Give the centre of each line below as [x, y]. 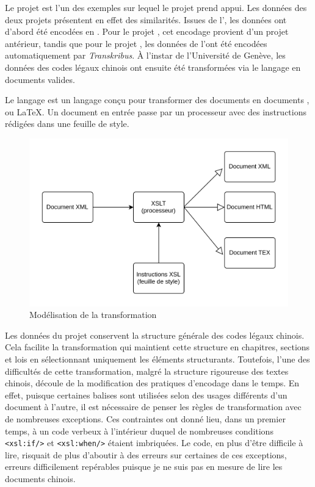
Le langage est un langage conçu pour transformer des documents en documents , [157, 100]
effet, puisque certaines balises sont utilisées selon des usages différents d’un [146, 395]
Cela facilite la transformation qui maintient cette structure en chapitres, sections [157, 347]
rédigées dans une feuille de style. [67, 124]
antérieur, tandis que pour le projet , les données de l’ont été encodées [136, 43]
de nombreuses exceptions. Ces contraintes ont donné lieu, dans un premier [145, 418]
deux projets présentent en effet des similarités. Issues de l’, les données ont [146, 19]
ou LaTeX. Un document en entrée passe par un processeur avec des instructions [156, 111]
